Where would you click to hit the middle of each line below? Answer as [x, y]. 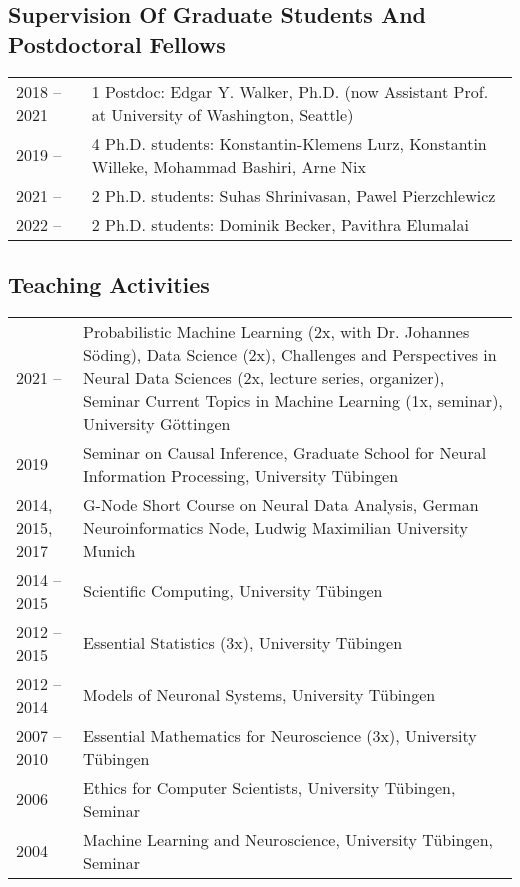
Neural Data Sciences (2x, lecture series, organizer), [264, 377]
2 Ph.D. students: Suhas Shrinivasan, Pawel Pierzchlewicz [293, 195]
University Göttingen [157, 423]
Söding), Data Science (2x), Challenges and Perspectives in [290, 354]
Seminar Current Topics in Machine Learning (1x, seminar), [293, 400]
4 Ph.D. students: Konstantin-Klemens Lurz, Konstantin [289, 143]
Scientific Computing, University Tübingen [233, 591]
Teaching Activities [109, 283]
